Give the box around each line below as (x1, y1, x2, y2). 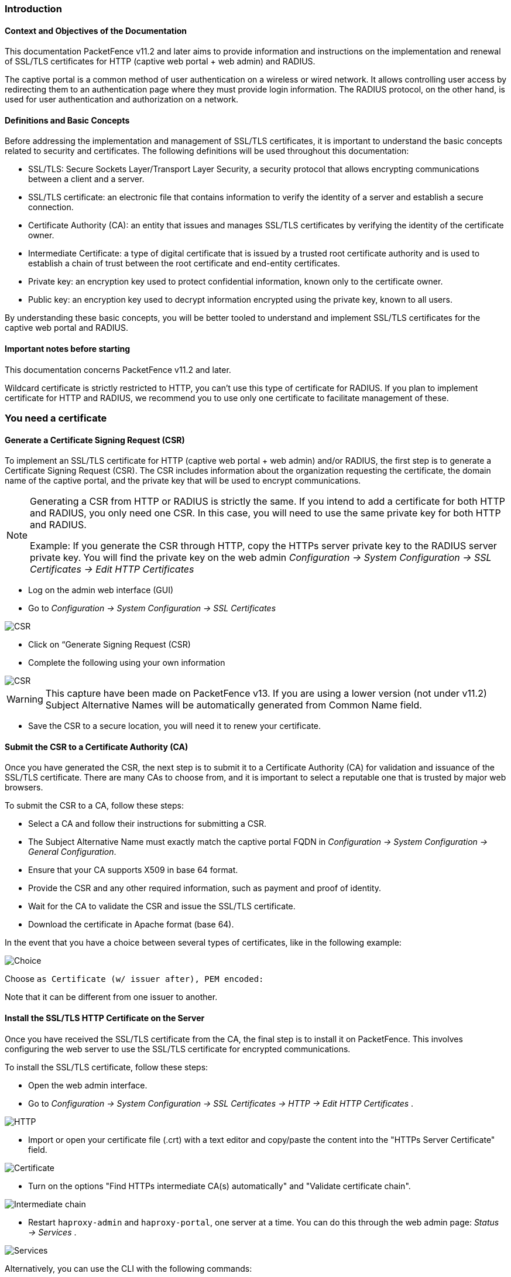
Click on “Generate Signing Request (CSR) (28, 639, 191, 650)
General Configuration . (28, 847, 116, 857)
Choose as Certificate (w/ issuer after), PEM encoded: (5, 974, 264, 984)
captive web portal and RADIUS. (5, 323, 129, 333)
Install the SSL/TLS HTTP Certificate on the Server (5, 1013, 205, 1023)
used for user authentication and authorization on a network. (5, 94, 239, 105)
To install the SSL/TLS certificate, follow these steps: (5, 1062, 208, 1072)
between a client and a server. (28, 174, 145, 184)
